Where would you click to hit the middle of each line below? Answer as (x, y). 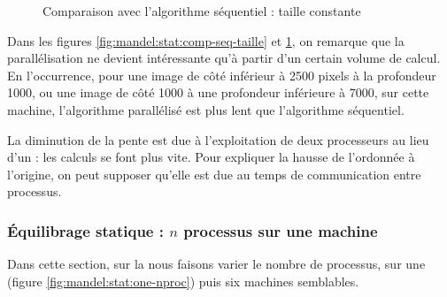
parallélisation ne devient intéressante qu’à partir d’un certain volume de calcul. (224, 58)
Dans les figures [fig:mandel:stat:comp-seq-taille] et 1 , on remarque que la (206, 40)
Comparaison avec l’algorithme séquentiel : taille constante (202, 11)
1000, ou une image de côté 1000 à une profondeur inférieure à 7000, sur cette (218, 92)
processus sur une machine (281, 230)
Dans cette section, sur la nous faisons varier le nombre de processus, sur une (216, 264)
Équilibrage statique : (85, 230)
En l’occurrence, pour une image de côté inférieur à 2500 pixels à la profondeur (222, 75)
